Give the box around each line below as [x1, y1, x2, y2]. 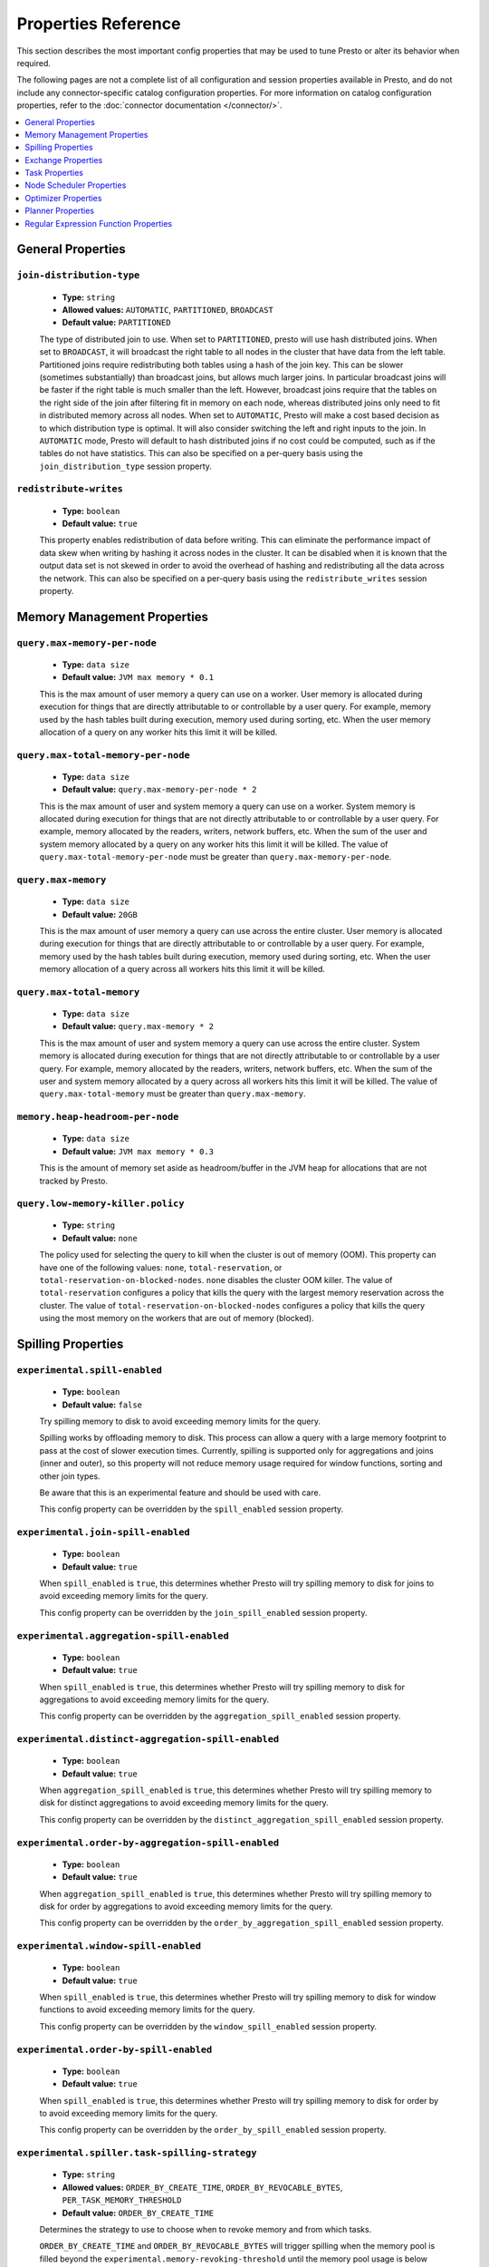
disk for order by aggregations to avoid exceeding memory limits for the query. [39, 1901, 333, 1912]
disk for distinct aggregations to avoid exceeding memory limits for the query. [39, 1797, 330, 1808]
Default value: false [62, 1399, 143, 1410]
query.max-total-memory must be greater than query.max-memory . [39, 1088, 306, 1099]
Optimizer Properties [24, 192, 102, 203]
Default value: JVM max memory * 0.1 [62, 672, 215, 683]
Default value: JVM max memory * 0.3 [62, 1145, 215, 1156]
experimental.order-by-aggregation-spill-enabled [16, 1836, 280, 1849]
